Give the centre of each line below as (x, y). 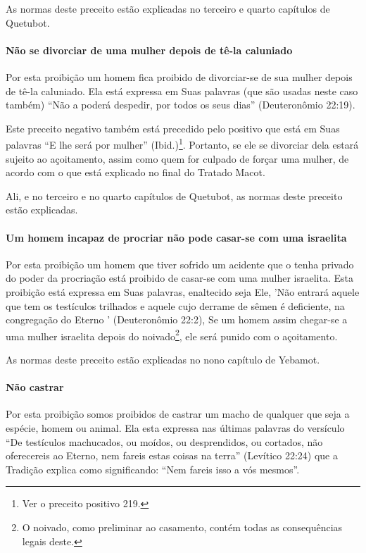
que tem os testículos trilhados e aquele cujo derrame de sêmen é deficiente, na (175, 305)
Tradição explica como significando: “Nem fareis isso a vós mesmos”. (153, 469)
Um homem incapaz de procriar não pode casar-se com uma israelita (176, 237)
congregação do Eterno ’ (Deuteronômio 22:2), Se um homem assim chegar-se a (177, 319)
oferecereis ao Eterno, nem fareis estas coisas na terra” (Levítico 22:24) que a (172, 455)
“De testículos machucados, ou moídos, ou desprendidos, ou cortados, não (164, 441)
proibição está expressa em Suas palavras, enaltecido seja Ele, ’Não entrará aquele (183, 291)
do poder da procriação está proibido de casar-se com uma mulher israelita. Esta (179, 278)
